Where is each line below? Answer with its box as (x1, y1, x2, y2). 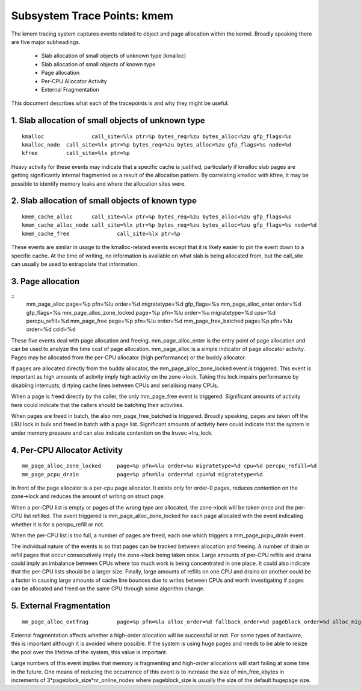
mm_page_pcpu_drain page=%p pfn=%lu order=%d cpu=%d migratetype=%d (22, 471, 263, 478)
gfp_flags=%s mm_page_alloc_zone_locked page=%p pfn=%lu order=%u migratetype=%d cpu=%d (26, 309, 276, 316)
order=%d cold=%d (26, 326, 76, 333)
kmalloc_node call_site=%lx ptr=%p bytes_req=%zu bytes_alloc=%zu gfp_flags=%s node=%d (22, 142, 292, 148)
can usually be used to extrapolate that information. (11, 260, 140, 268)
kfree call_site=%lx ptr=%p (22, 150, 130, 157)
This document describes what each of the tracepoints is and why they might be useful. (11, 99, 229, 107)
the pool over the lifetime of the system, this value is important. (11, 648, 168, 655)
